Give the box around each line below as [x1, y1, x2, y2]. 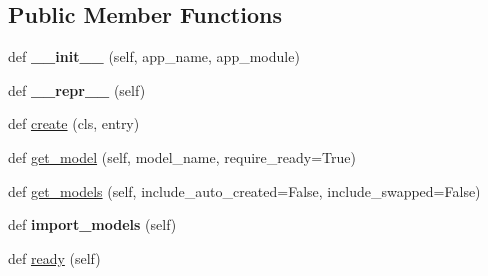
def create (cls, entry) [8, 113, 140, 134]
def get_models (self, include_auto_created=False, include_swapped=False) [8, 180, 481, 201]
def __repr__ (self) [8, 79, 146, 100]
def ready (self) [8, 247, 101, 268]
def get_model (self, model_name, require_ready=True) [8, 146, 356, 167]
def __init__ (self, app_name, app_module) [8, 46, 300, 67]
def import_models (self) [8, 214, 177, 235]
